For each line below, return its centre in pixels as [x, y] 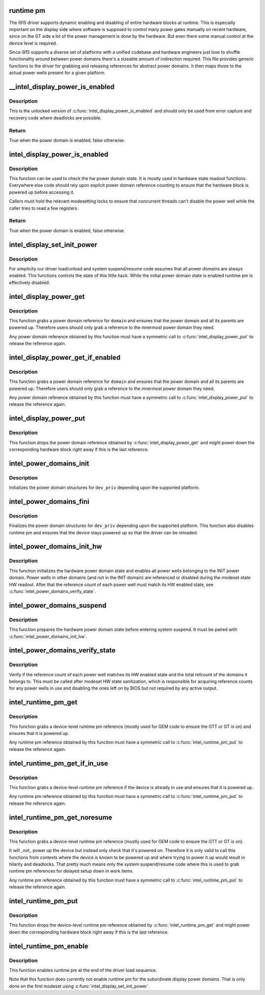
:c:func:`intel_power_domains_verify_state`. [52, 591]
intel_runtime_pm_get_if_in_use [59, 763]
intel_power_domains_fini [49, 501]
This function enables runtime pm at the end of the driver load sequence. [83, 970]
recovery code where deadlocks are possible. [55, 117]
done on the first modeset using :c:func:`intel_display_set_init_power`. [79, 986]
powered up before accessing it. [42, 192]
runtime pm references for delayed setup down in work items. [71, 871]
